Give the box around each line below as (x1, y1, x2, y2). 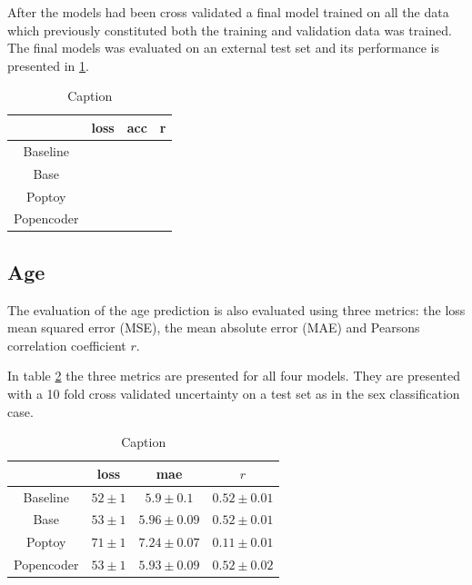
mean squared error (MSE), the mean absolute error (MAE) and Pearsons (7, 318, 420, 337)
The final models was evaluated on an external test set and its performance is (7, 38, 439, 57)
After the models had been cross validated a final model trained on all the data (7, 3, 449, 21)
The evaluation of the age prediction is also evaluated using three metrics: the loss (7, 300, 466, 319)
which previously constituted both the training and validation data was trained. (7, 20, 452, 39)
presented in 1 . (7, 55, 89, 74)
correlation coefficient (7, 335, 126, 354)
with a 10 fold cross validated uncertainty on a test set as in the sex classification (7, 384, 460, 403)
